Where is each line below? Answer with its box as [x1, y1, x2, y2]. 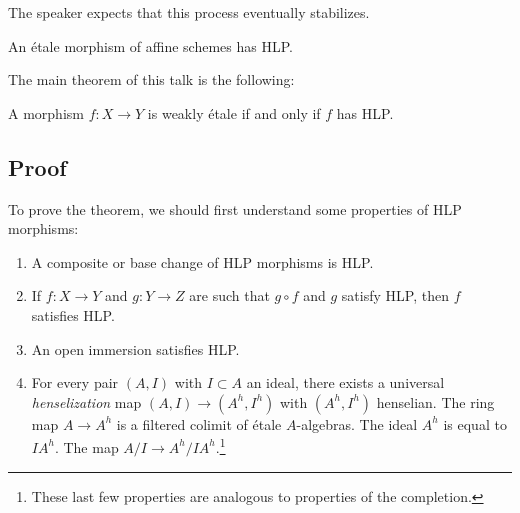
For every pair [31, 372, 119, 393]
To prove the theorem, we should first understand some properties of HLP [8, 198, 462, 219]
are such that [189, 285, 270, 306]
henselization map [31, 391, 142, 412]
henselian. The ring [376, 391, 495, 412]
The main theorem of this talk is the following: [8, 69, 295, 90]
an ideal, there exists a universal [246, 372, 445, 393]
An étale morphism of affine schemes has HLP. [8, 35, 293, 56]
